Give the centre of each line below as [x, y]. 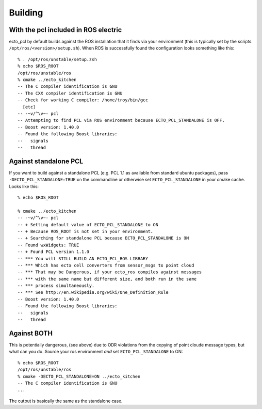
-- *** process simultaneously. [56, 286]
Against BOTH [31, 333]
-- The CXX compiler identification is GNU [70, 93]
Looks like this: [24, 186]
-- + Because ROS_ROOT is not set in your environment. [85, 231]
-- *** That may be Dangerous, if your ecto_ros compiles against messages [110, 272]
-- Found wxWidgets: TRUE [49, 245]
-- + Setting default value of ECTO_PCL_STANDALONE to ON [88, 225]
